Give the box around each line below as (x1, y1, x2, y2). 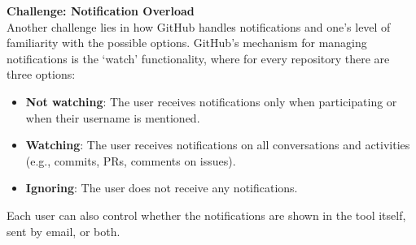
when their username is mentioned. (25, 109, 200, 126)
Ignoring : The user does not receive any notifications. (25, 179, 298, 196)
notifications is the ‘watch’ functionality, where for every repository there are (7, 49, 390, 67)
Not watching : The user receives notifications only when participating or (25, 92, 397, 110)
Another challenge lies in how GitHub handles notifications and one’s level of (7, 18, 391, 35)
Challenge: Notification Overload (7, 2, 195, 19)
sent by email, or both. (7, 222, 120, 239)
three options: (7, 66, 76, 83)
